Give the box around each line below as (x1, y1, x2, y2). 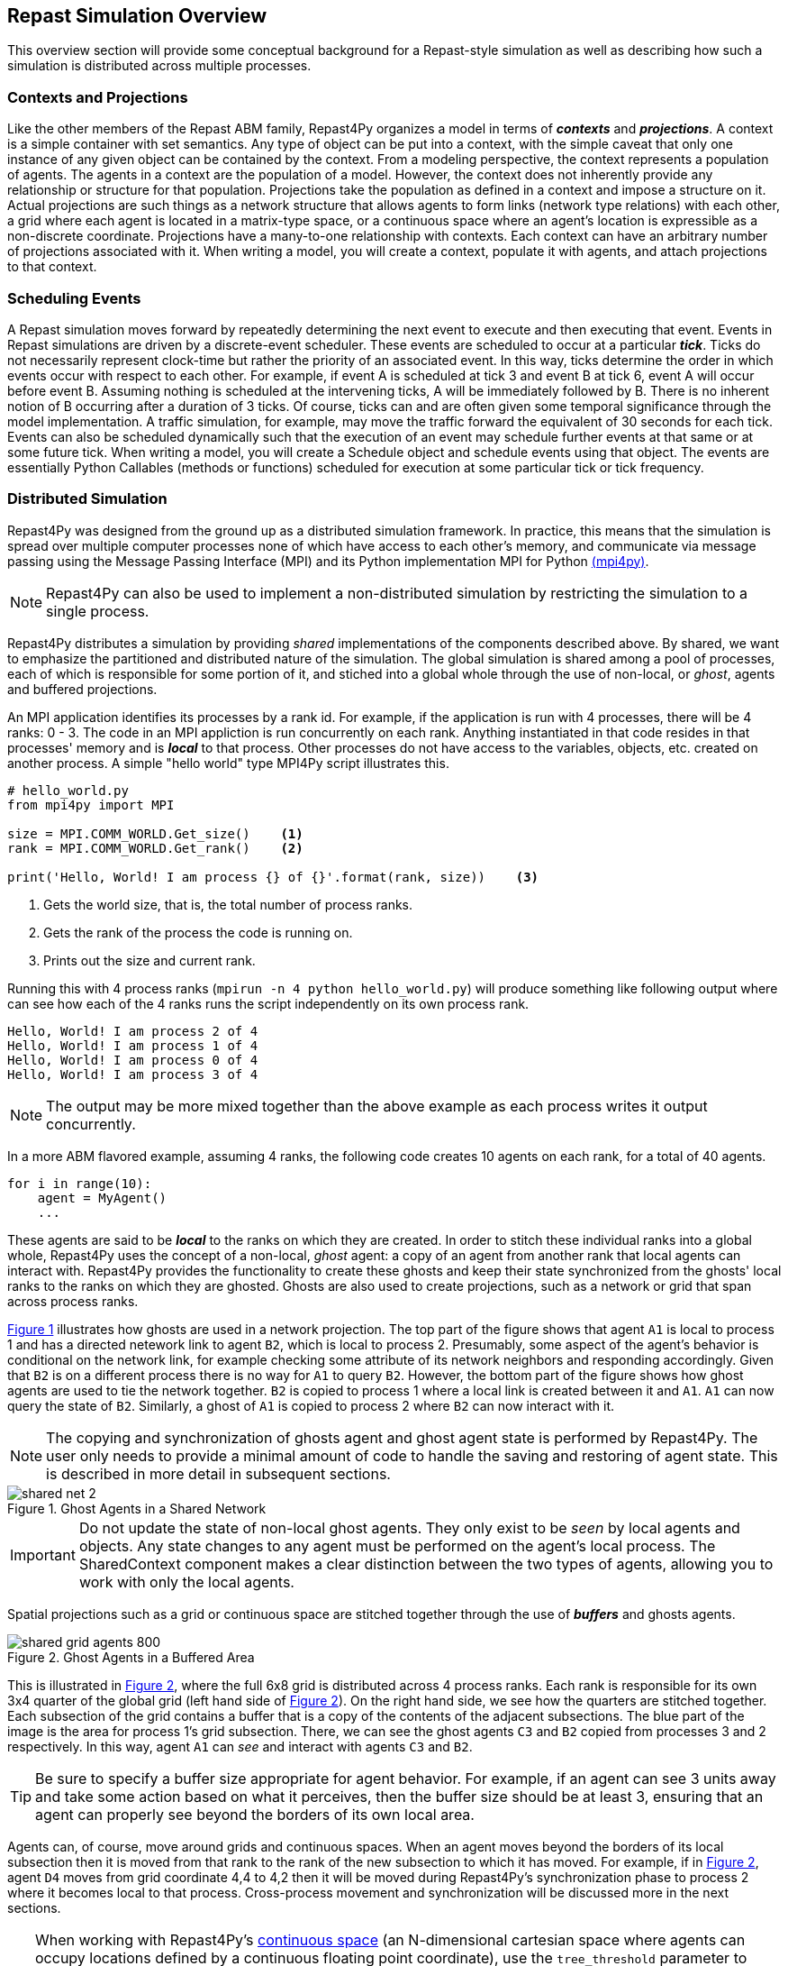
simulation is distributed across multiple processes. (7, 58, 312, 74)
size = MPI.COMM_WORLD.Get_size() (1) (7, 826, 303, 841)
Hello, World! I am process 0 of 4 (7, 1052, 258, 1067)
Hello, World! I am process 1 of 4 (7, 1038, 258, 1053)
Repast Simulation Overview (7, 5, 267, 27)
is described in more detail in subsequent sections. (46, 1464, 391, 1483)
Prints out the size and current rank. (43, 952, 256, 968)
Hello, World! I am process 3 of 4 (7, 1066, 258, 1082)
